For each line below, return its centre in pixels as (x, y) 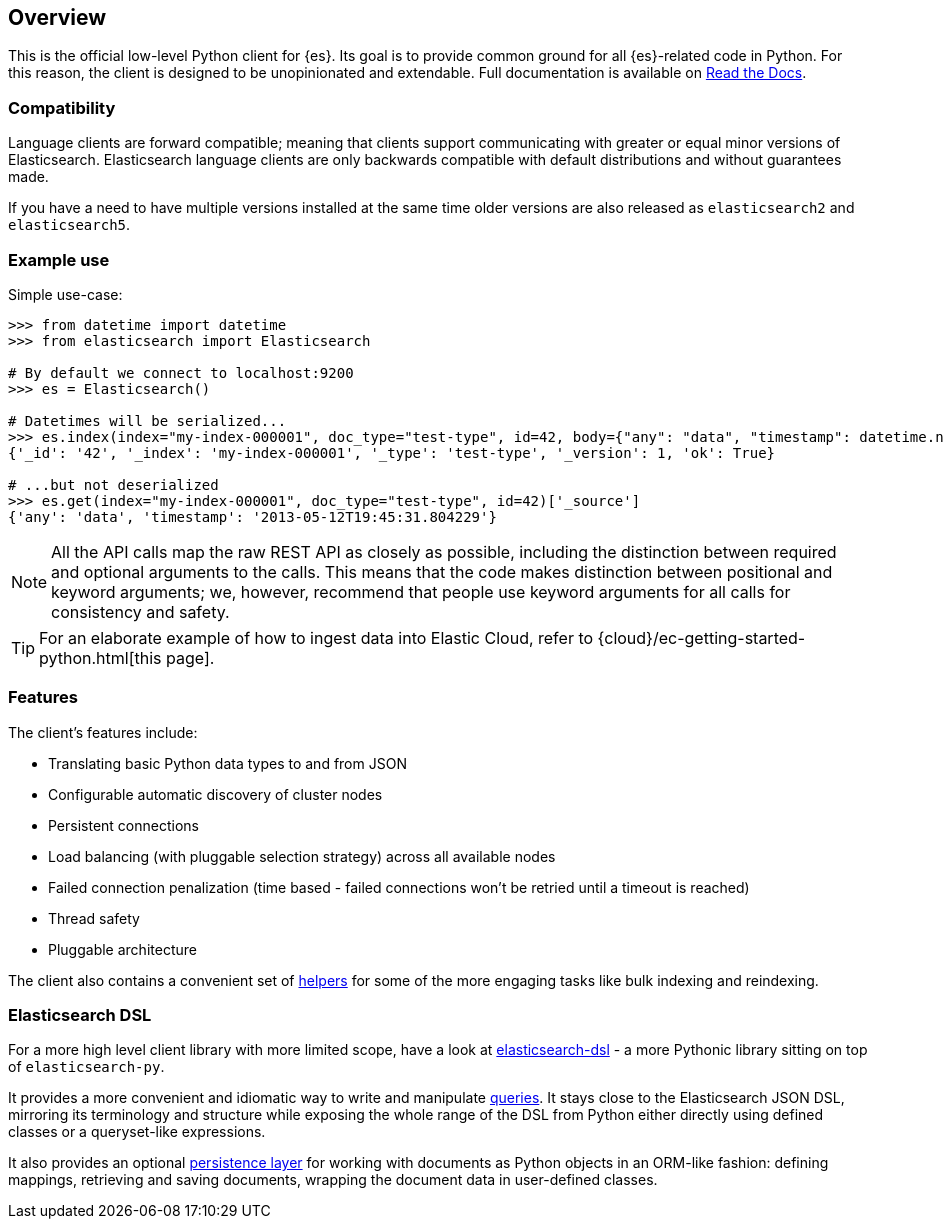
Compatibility (62, 107)
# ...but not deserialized (113, 484)
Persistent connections (123, 825)
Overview (57, 17)
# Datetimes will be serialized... (147, 420)
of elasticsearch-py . (86, 1067)
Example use (59, 259)
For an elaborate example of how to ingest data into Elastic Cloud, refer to (316, 637)
